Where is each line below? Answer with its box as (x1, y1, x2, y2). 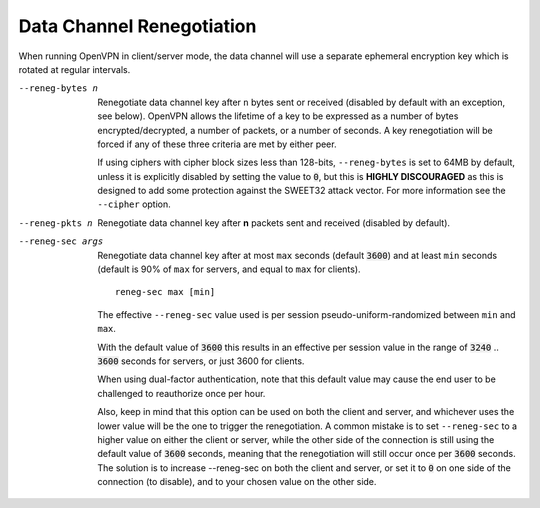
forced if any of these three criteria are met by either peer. (97, 138, 337, 150)
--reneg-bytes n (18, 83, 99, 94)
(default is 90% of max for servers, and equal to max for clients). (97, 263, 361, 275)
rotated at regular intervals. (18, 63, 131, 75)
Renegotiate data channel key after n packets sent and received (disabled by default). (97, 216, 450, 229)
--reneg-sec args (18, 236, 104, 247)
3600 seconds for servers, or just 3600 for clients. (97, 355, 305, 367)
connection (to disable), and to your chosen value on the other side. (97, 476, 377, 488)
